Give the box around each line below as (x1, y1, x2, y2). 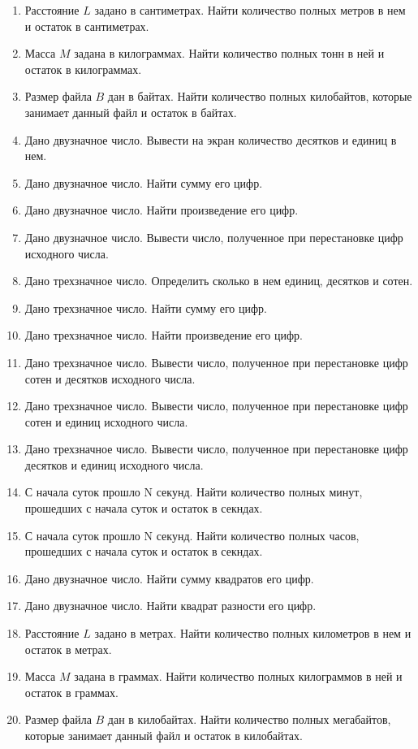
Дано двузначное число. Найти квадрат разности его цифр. (24, 597, 317, 614)
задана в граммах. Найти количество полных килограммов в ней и (74, 668, 403, 685)
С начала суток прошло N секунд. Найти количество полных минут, (24, 483, 363, 500)
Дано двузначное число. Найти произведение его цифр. (24, 201, 299, 219)
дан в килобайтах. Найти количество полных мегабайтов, (107, 711, 391, 728)
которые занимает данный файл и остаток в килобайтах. (24, 727, 303, 743)
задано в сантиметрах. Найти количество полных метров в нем (94, 2, 406, 18)
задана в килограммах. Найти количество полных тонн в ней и (74, 45, 385, 62)
